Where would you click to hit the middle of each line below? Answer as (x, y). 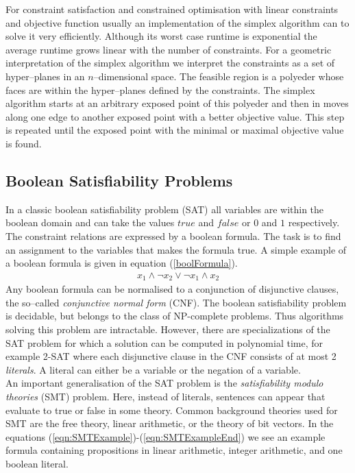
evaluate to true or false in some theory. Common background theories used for (172, 410)
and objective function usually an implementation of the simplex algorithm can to (177, 22)
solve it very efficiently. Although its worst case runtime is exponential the (161, 36)
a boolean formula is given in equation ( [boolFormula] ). (122, 263)
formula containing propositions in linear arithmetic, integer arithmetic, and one (174, 450)
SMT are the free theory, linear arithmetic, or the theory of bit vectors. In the (170, 423)
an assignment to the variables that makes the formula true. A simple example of (176, 249)
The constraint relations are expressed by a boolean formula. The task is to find (173, 235)
